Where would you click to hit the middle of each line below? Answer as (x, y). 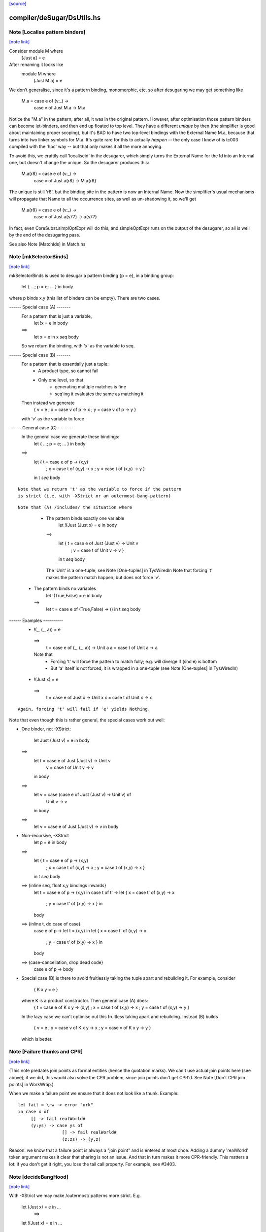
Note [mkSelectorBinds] (39, 257)
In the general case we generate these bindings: (70, 437)
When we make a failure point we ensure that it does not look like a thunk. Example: (94, 1094)
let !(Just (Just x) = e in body (88, 525)
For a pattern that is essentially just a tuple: (65, 364)
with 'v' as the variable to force (53, 418)
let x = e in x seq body (56, 337)
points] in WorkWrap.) (31, 1084)
